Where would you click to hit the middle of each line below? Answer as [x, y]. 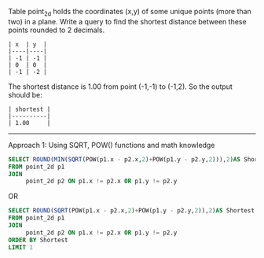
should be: [26, 94]
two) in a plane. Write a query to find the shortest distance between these [127, 21]
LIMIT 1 [21, 247]
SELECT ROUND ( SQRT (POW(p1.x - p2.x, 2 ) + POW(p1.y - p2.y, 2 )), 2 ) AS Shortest [132, 211]
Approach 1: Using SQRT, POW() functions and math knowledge [112, 145]
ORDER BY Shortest [38, 240]
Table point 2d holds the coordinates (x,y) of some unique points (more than [130, 13]
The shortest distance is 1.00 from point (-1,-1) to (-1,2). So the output [121, 87]
